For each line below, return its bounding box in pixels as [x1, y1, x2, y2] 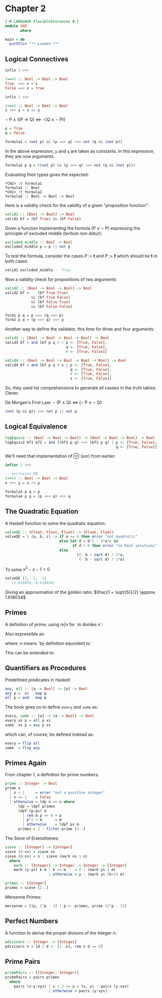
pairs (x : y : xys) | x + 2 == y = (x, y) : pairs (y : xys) [14, 984, 130, 989]
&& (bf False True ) [31, 299, 70, 305]
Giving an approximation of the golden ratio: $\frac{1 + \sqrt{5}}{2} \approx [5, 589, 155, 595]
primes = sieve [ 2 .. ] [5, 885, 49, 890]
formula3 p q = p [5, 489, 40, 494]
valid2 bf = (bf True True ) [5, 290, 68, 295]
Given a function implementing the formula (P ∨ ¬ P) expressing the [5, 225, 141, 231]
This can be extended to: [5, 650, 55, 655]
